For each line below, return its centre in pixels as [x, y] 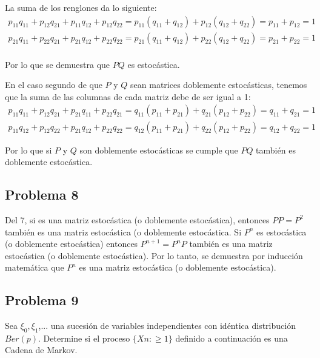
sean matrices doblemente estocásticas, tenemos [219, 85]
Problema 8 [42, 194]
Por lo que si [28, 150]
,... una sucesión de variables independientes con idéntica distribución [167, 326]
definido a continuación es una [232, 338]
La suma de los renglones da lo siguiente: [81, 7]
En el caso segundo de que [54, 85]
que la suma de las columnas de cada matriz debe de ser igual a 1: [128, 96]
